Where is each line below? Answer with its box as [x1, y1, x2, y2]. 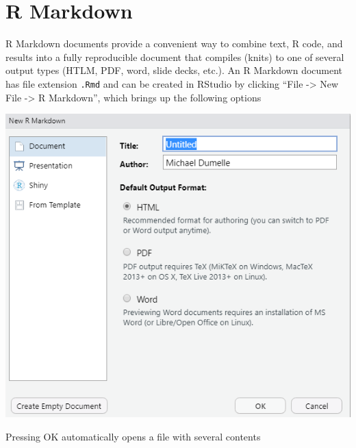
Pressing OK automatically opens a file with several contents [5, 430, 261, 444]
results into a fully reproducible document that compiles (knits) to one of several [5, 49, 344, 64]
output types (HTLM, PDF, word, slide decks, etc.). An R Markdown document [5, 63, 343, 77]
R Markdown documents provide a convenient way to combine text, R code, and [5, 36, 343, 51]
